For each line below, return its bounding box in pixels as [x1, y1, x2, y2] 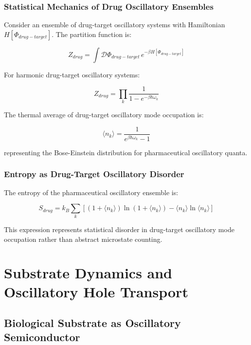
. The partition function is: [52, 29, 132, 39]
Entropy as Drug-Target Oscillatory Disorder [4, 168, 184, 180]
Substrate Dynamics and [4, 262, 172, 282]
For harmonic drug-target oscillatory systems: [4, 69, 140, 79]
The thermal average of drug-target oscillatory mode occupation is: [4, 109, 204, 120]
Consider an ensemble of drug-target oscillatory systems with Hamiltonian [4, 19, 225, 30]
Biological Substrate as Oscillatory [4, 315, 181, 330]
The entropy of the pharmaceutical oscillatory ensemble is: [4, 187, 179, 197]
